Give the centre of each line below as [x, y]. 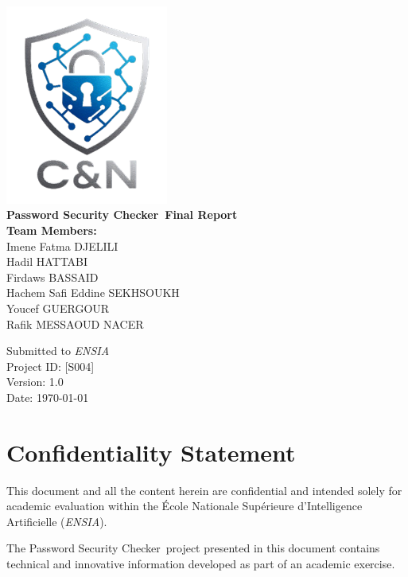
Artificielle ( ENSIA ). [57, 521]
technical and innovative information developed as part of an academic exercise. [201, 564]
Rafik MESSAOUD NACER [75, 324]
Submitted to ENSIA [58, 351]
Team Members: [52, 230]
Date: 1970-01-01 [48, 397]
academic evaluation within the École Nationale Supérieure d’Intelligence [185, 506]
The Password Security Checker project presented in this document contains [193, 548]
